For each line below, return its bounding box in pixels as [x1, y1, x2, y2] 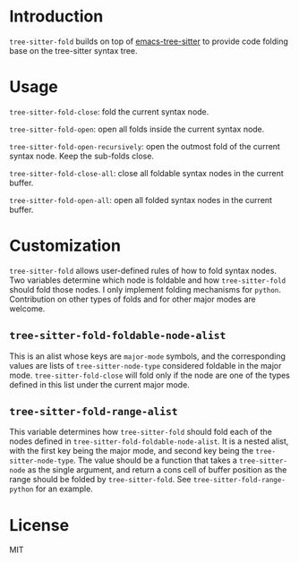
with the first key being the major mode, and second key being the [9, 446, 254, 456]
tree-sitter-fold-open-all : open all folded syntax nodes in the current [9, 194, 273, 205]
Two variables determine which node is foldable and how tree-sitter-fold [9, 275, 286, 285]
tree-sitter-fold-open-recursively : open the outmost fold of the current [9, 140, 280, 151]
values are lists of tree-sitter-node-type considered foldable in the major [9, 360, 282, 370]
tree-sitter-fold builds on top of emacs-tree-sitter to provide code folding [9, 36, 289, 47]
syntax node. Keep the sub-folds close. [9, 150, 155, 161]
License [9, 515, 70, 535]
